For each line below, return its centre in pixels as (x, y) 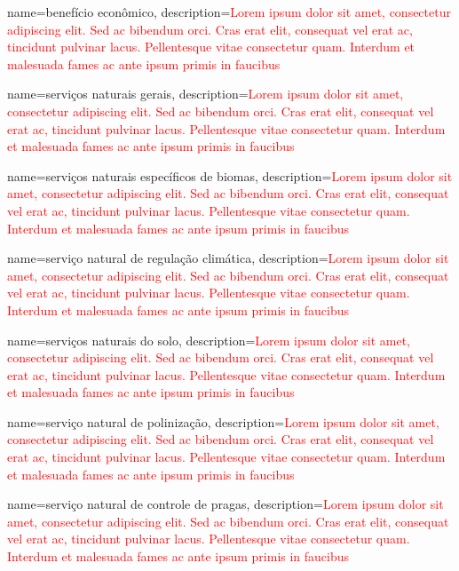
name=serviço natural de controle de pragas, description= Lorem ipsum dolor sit (226, 504)
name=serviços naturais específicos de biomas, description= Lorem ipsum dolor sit (230, 175)
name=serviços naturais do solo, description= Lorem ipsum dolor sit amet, (209, 340)
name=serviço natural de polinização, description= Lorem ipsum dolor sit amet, (223, 421)
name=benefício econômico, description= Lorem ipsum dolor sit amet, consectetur (229, 12)
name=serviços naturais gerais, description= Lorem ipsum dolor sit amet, (206, 94)
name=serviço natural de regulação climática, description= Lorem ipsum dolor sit (228, 258)
